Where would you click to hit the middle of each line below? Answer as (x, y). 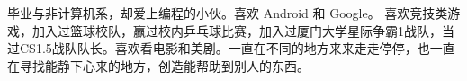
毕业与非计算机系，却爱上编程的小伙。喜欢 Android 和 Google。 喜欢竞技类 (228, 13)
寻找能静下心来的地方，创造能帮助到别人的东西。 (164, 65)
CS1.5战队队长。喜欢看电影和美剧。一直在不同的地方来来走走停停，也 (225, 48)
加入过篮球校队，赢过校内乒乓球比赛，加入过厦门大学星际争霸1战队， (237, 30)
